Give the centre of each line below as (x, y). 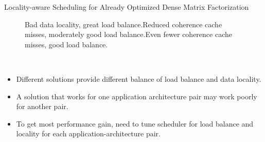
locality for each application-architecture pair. (88, 134)
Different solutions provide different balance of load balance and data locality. (139, 78)
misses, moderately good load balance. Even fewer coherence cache (128, 34)
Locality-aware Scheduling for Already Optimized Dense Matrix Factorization (127, 7)
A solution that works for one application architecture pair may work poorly (137, 96)
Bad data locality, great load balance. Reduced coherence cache (123, 24)
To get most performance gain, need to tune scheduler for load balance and (135, 123)
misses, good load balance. (66, 44)
